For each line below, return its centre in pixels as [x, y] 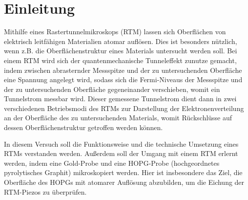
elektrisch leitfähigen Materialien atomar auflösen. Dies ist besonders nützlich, [121, 41]
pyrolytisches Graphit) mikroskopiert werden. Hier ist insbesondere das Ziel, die [123, 172]
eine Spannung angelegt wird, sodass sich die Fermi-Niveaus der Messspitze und [123, 79]
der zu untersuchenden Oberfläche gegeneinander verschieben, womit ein [112, 89]
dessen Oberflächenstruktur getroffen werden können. [83, 127]
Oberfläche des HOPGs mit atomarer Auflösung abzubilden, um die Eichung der [124, 182]
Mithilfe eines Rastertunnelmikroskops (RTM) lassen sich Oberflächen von [115, 32]
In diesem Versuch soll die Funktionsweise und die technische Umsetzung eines [121, 144]
